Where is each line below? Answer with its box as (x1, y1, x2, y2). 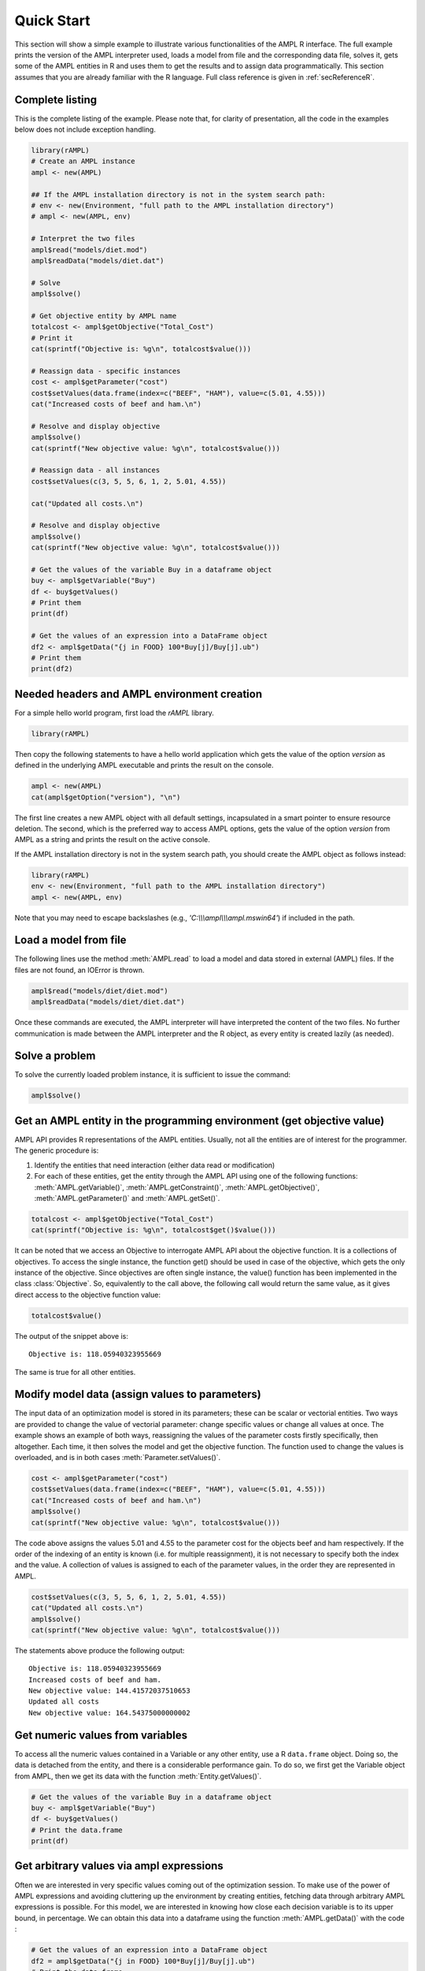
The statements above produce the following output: (14, 1645, 185, 1655)
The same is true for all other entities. (14, 1367, 136, 1377)
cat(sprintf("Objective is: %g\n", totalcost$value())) (31, 345, 252, 354)
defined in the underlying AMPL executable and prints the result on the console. (14, 761, 274, 770)
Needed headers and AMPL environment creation (14, 687, 263, 701)
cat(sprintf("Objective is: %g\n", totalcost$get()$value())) (31, 1226, 276, 1235)
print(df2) (31, 665, 73, 673)
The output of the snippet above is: (14, 1331, 129, 1340)
